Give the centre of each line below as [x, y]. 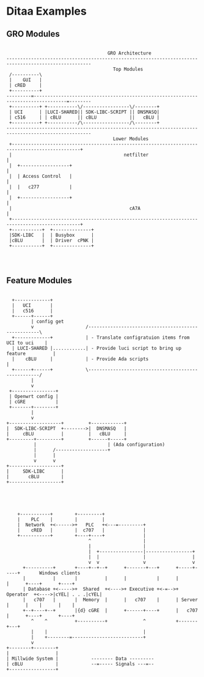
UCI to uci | [27, 343]
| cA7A [75, 209]
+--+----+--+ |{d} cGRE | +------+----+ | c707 [110, 610]
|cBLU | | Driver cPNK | [52, 240]
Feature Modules [39, 280]
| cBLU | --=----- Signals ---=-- [80, 664]
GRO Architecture [129, 53]
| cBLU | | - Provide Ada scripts [80, 359]
